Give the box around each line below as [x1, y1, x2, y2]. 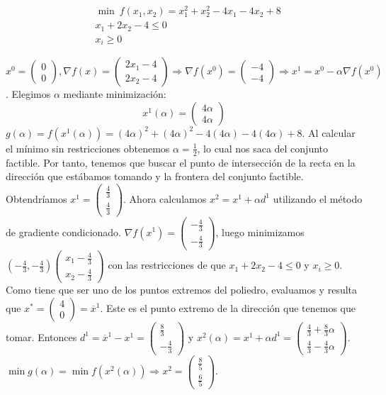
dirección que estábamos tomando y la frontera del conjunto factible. [6, 169, 304, 184]
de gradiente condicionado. [6, 224, 122, 239]
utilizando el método [273, 191, 363, 206]
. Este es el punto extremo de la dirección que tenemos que [100, 300, 356, 315]
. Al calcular [302, 125, 356, 140]
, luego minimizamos [215, 224, 305, 239]
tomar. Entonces [6, 329, 77, 344]
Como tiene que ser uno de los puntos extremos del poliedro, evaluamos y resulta [6, 282, 358, 297]
